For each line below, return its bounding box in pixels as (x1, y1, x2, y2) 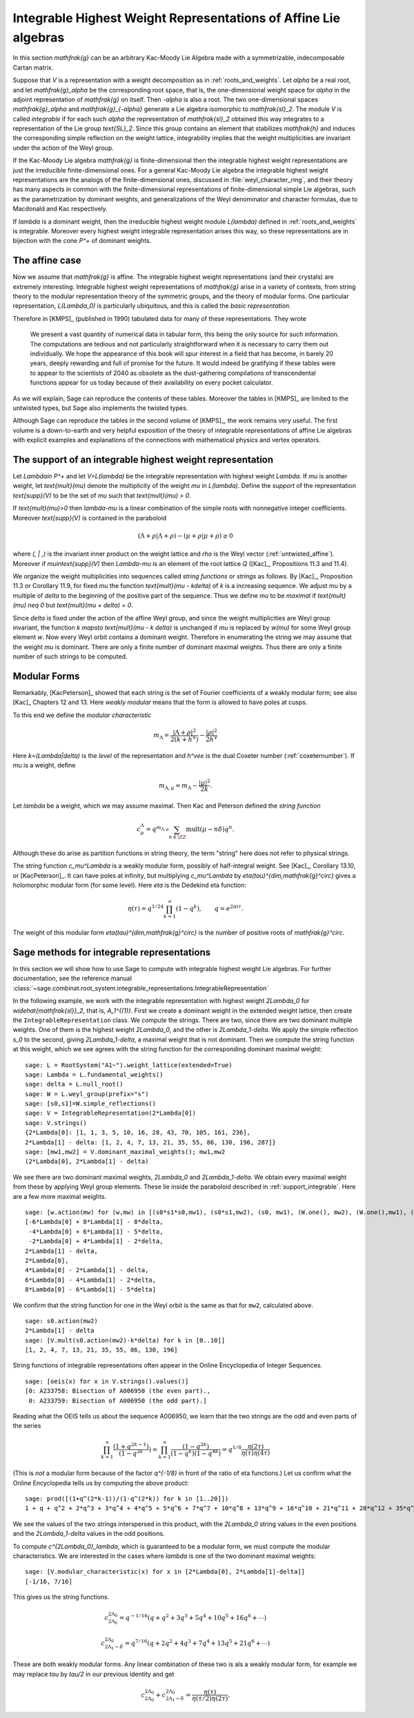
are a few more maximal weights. (12, 1192, 107, 1200)
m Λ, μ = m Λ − (159, 781, 198, 791)
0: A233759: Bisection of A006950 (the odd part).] (28, 1396, 207, 1405)
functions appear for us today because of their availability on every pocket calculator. (30, 378, 273, 387)
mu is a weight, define (12, 761, 76, 770)
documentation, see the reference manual (12, 974, 132, 983)
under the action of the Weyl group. (12, 144, 114, 152)
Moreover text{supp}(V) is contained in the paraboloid (12, 514, 167, 522)
